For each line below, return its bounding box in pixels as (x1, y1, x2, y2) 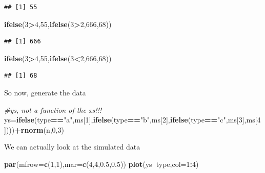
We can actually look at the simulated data (4, 141, 140, 152)
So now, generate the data (4, 87, 86, 97)
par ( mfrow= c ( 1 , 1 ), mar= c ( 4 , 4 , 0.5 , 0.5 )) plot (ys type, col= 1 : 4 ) (4, 158, 199, 169)
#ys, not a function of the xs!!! (4, 104, 102, 115)
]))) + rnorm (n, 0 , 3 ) (4, 124, 64, 135)
